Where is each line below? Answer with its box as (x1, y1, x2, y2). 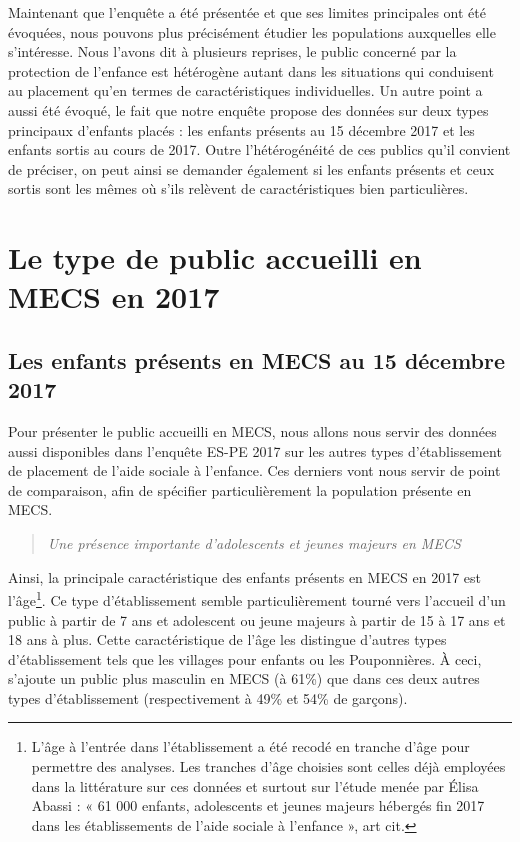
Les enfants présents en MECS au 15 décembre (8, 344, 506, 375)
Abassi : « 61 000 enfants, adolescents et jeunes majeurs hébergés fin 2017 (31, 795, 485, 816)
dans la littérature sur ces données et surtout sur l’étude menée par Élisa (31, 775, 479, 796)
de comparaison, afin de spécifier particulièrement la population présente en (8, 479, 472, 500)
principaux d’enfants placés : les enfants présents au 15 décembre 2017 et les (8, 119, 475, 140)
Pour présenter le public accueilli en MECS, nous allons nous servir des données (8, 421, 497, 442)
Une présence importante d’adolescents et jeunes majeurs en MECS (47, 533, 461, 554)
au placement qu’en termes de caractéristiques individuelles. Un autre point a (8, 80, 483, 101)
